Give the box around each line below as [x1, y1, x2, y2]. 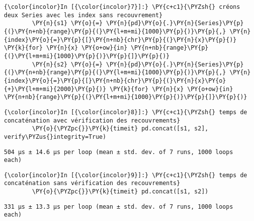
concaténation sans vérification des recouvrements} [4, 180, 180, 187]
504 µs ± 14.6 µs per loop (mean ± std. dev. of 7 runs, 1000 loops [4, 148, 233, 156]
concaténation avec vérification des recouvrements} [4, 117, 180, 124]
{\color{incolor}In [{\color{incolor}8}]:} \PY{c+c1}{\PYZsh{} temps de [4, 108, 247, 116]
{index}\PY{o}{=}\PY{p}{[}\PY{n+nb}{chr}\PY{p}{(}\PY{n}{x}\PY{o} [4, 77, 226, 84]
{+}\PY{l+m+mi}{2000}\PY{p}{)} [4, 85, 106, 93]
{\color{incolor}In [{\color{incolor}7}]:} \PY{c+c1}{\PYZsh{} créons [4, 3, 240, 10]
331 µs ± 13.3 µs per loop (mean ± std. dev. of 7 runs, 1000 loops [4, 203, 233, 210]
